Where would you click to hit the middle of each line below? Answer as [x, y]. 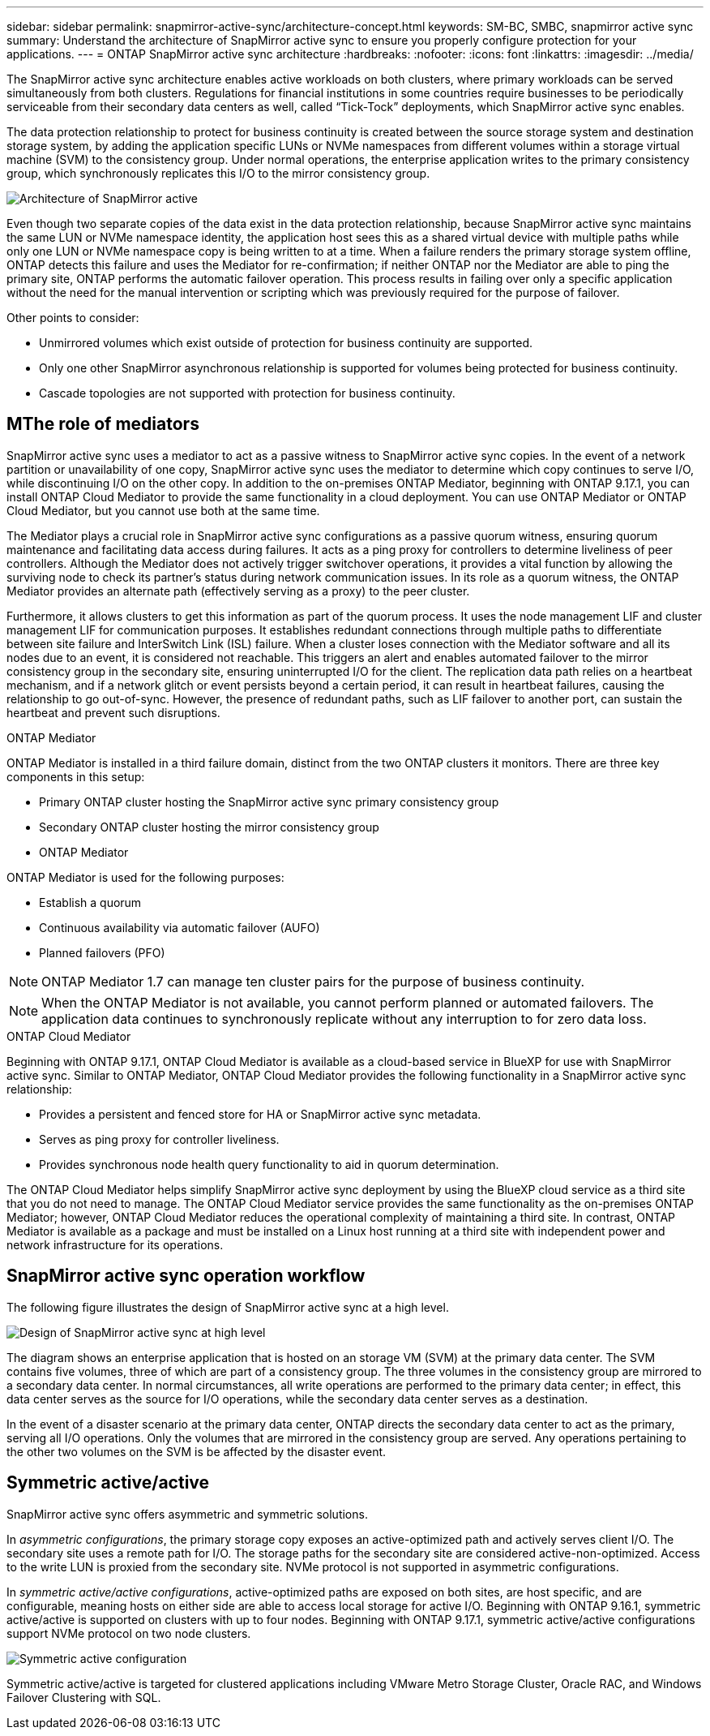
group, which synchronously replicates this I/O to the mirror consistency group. [218, 173]
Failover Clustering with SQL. [84, 1697]
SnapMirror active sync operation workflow [186, 1276]
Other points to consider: [73, 318]
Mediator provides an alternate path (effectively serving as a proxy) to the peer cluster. [238, 591]
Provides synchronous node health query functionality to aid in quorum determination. [269, 1164]
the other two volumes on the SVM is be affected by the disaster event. [197, 1451]
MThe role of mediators [103, 424]
